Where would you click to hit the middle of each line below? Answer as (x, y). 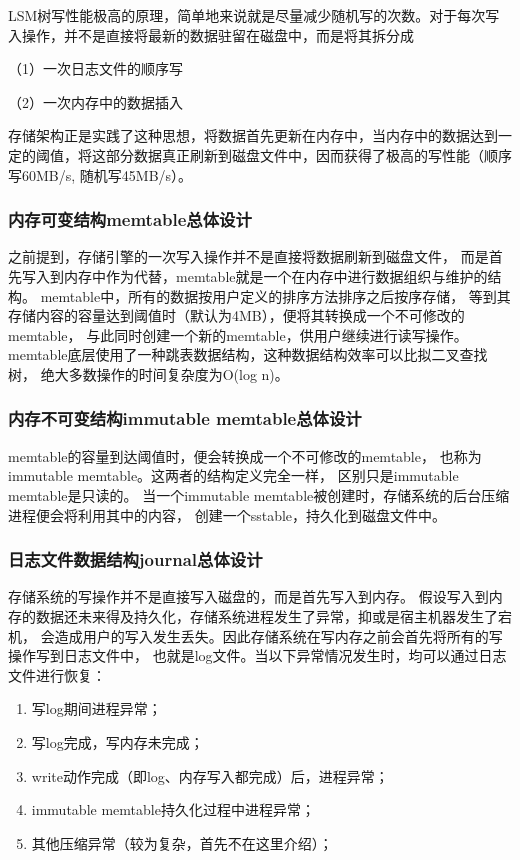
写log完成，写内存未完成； (117, 741)
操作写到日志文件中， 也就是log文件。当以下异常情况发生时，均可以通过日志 (257, 655)
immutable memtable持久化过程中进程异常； (173, 809)
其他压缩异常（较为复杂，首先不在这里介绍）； (182, 842)
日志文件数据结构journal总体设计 (135, 559)
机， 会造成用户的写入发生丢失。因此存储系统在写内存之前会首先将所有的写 (255, 635)
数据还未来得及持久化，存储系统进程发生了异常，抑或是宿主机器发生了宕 (273, 615)
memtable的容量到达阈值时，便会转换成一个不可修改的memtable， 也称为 (245, 455)
